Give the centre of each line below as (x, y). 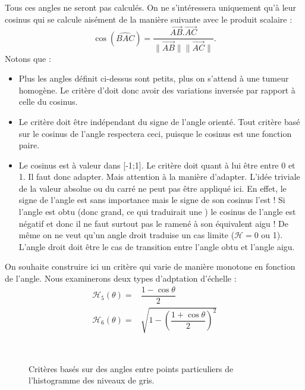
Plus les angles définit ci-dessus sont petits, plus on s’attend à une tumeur (154, 78)
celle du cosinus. (48, 102)
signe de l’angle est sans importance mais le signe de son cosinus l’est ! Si (152, 200)
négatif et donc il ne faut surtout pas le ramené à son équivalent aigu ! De (153, 223)
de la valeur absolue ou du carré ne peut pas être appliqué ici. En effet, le (152, 188)
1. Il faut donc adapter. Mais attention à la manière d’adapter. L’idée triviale (159, 177)
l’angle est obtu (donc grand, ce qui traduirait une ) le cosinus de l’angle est (157, 212)
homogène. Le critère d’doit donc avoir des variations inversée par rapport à (157, 90)
